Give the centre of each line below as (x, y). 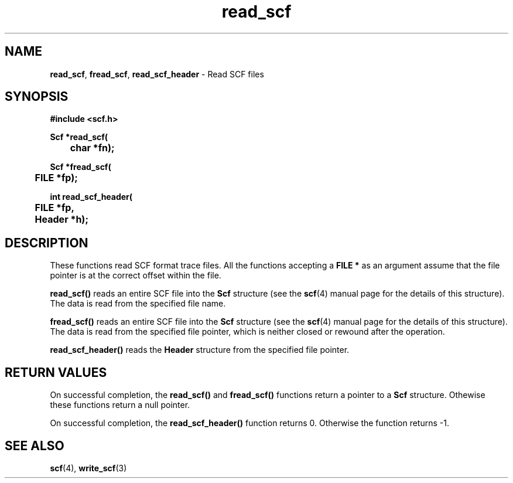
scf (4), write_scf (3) (88, 468)
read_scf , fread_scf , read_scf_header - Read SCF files (157, 74)
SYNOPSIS (37, 97)
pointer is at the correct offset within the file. (136, 275)
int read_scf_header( (91, 197)
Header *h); (61, 220)
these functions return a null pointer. (120, 405)
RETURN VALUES (56, 372)
